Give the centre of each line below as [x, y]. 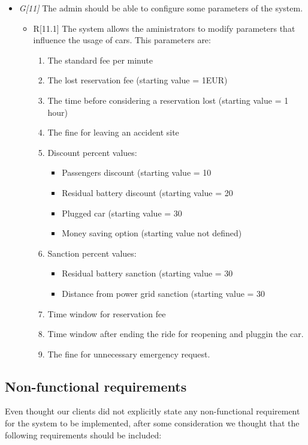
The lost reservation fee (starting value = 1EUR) [138, 80]
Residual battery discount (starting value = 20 [147, 192]
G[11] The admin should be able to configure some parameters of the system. [161, 8]
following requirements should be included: [83, 435]
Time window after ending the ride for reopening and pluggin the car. [176, 334]
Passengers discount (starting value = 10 [137, 172]
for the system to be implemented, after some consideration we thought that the [152, 423]
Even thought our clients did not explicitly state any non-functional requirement [153, 411]
